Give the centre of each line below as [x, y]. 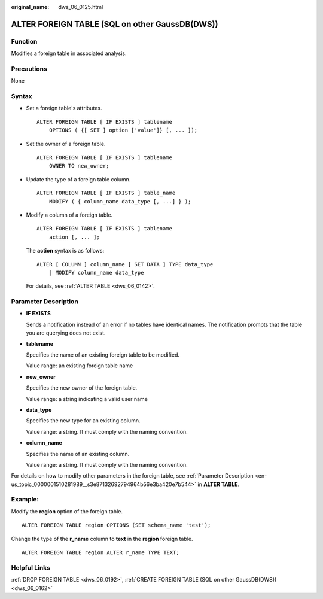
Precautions [29, 69]
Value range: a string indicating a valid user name [87, 399]
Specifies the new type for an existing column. [83, 421]
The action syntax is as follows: [65, 251]
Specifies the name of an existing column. [78, 454]
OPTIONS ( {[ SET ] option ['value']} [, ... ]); [123, 130]
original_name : [30, 7]
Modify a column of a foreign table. [69, 215]
